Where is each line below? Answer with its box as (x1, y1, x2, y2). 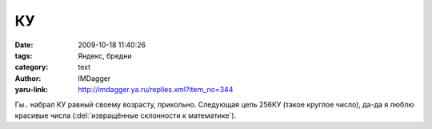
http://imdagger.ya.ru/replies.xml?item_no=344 (78, 85, 234, 95)
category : (14, 62, 49, 72)
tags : (14, 50, 33, 60)
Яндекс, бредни (78, 50, 132, 60)
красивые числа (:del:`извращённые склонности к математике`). (14, 111, 237, 120)
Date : (14, 40, 34, 50)
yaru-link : (14, 85, 48, 95)
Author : (14, 73, 42, 83)
